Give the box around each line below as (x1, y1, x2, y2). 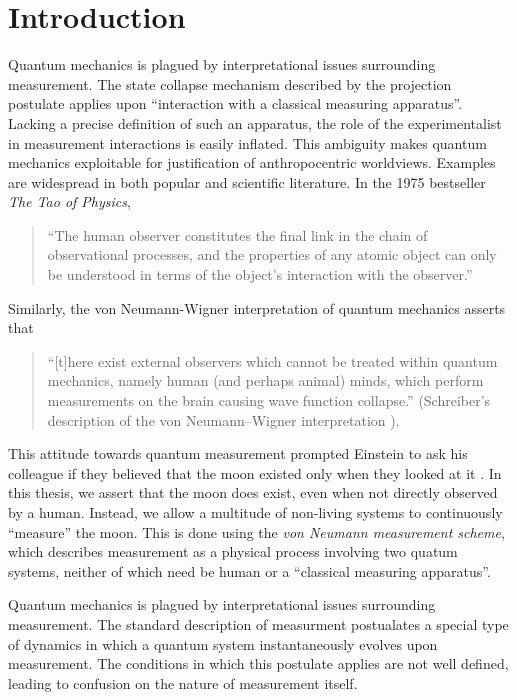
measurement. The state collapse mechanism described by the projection (8, 73, 452, 94)
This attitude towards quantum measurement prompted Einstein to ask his (8, 443, 468, 464)
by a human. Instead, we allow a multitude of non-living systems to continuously (8, 502, 503, 522)
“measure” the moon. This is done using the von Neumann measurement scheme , (8, 521, 505, 542)
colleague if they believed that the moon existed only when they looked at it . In (8, 462, 502, 483)
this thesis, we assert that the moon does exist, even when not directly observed (8, 482, 498, 503)
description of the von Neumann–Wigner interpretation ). (47, 409, 400, 430)
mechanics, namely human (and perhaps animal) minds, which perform (47, 370, 484, 391)
